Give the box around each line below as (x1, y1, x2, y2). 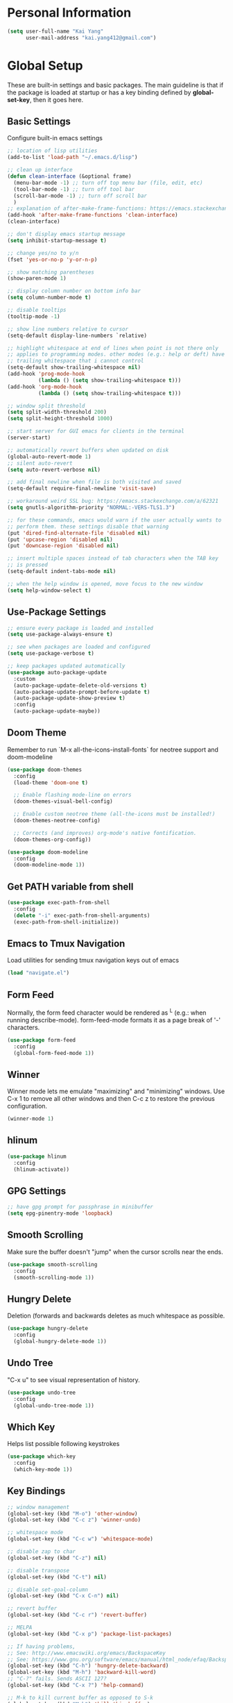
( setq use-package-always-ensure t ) (7, 631, 113, 638)
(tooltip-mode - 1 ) (7, 313, 60, 320)
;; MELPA (7, 1624, 33, 1631)
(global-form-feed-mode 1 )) (13, 1049, 95, 1056)
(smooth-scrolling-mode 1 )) (13, 1274, 95, 1281)
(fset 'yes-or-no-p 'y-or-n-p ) (7, 256, 98, 263)
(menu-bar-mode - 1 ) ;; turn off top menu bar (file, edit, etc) (13, 179, 203, 186)
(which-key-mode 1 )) (13, 1465, 73, 1473)
